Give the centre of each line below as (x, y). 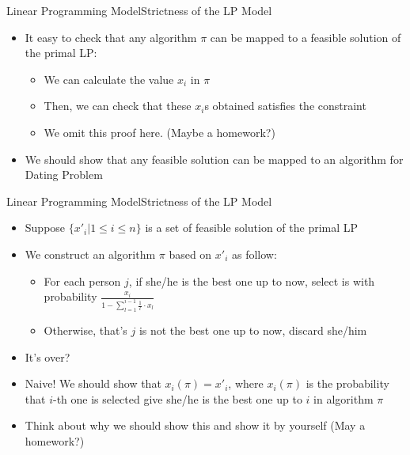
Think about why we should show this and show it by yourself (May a (195, 425)
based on (190, 254)
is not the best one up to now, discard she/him (253, 330)
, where (246, 383)
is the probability (347, 383)
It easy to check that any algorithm (111, 37)
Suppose (45, 227)
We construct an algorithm (90, 254)
